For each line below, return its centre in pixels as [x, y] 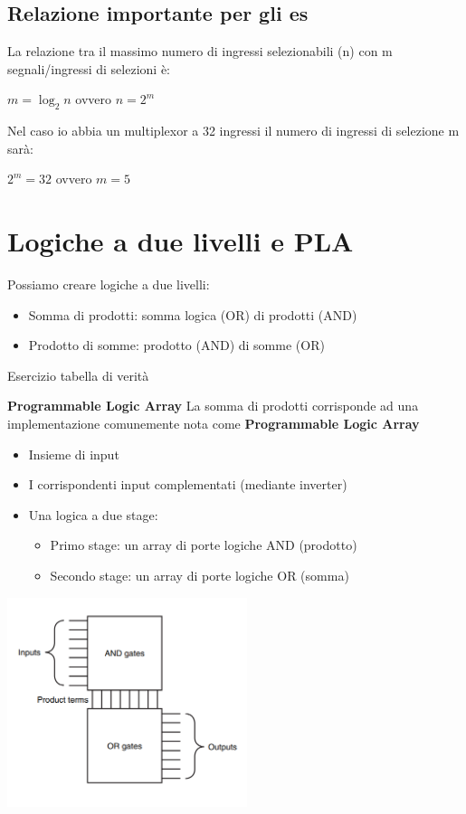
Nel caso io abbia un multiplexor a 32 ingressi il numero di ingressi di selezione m [233, 131]
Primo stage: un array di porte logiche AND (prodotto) [204, 545]
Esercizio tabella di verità [78, 375]
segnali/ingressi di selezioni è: [89, 68]
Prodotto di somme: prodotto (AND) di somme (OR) [176, 345]
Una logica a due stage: [93, 514]
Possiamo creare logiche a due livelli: [109, 284]
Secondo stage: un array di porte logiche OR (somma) [200, 576]
